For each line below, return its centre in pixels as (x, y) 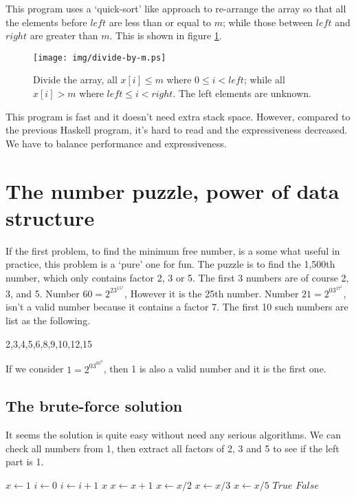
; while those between (268, 22)
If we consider (35, 369)
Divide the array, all (75, 80)
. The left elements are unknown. (242, 93)
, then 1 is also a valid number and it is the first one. (215, 369)
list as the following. (48, 320)
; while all (264, 80)
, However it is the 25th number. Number (212, 293)
